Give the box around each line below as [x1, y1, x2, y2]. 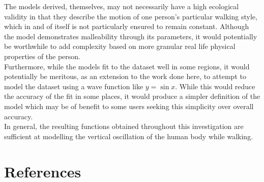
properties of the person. [4, 50, 81, 61]
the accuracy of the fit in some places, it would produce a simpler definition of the [4, 91, 260, 101]
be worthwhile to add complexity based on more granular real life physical [4, 41, 236, 51]
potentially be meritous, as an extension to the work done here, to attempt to [4, 71, 246, 82]
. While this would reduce [175, 81, 255, 91]
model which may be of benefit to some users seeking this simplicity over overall [4, 100, 254, 111]
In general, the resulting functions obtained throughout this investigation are [4, 121, 244, 132]
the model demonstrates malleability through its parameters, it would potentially [4, 31, 257, 41]
